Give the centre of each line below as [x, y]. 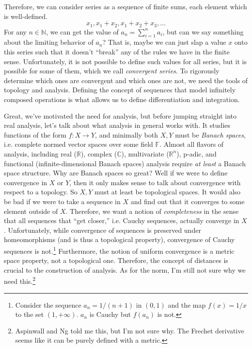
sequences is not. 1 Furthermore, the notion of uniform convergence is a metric [119, 250]
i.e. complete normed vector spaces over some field [79, 144]
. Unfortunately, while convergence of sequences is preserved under [102, 230]
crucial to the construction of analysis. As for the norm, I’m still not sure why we [125, 270]
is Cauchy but [110, 314]
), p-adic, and [197, 153]
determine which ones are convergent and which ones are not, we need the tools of [126, 80]
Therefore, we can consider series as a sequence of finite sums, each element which [126, 6]
